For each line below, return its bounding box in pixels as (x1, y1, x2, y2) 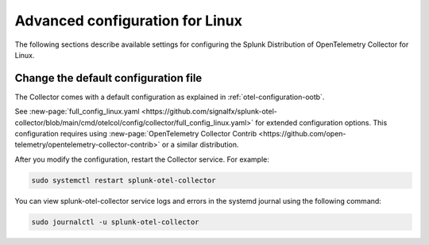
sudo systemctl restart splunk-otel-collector (31, 175, 216, 185)
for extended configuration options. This (255, 117, 388, 127)
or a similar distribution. (161, 140, 239, 150)
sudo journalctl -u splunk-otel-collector (31, 217, 199, 226)
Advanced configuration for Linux (14, 12, 242, 29)
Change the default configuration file (14, 71, 203, 85)
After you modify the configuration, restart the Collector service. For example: (14, 155, 269, 164)
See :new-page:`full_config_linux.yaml (14, 107, 140, 117)
